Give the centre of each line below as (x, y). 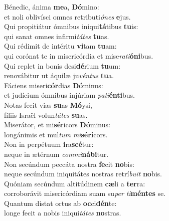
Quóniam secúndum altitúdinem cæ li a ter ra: (75, 183)
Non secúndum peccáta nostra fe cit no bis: (69, 164)
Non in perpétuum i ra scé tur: (49, 144)
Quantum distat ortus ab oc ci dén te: (60, 203)
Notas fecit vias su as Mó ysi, (48, 104)
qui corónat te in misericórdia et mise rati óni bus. (79, 55)
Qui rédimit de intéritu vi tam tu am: (60, 46)
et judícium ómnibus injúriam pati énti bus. (69, 95)
